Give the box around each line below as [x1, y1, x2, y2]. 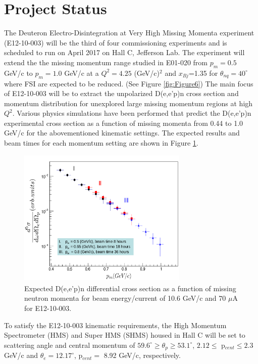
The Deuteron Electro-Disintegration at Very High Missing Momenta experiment [4, 27, 254, 38]
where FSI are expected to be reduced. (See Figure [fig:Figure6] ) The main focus [4, 78, 253, 88]
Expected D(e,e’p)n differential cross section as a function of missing [24, 283, 236, 293]
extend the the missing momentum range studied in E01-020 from [4, 57, 208, 67]
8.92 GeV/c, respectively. [104, 350, 181, 360]
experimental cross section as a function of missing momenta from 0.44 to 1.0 [4, 117, 243, 128]
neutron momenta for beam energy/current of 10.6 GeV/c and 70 [24, 293, 226, 303]
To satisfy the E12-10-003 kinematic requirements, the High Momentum [4, 320, 227, 330]
